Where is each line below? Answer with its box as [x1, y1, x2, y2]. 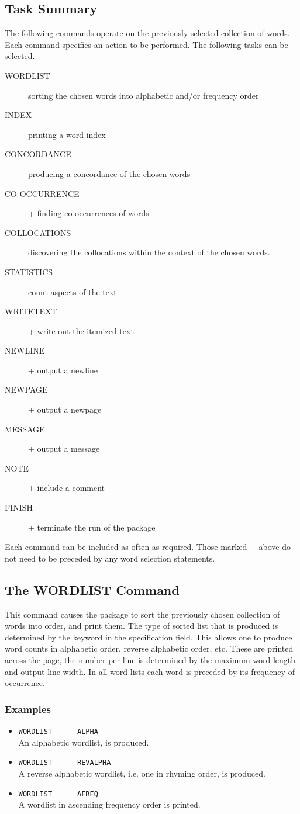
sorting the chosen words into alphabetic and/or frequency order [28, 89, 259, 101]
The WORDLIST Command [5, 580, 180, 598]
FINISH [5, 501, 33, 514]
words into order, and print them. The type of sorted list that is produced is [5, 619, 278, 632]
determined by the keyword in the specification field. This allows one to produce [5, 631, 292, 643]
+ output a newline [28, 363, 98, 376]
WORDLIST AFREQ [18, 789, 98, 798]
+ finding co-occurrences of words [28, 207, 149, 219]
